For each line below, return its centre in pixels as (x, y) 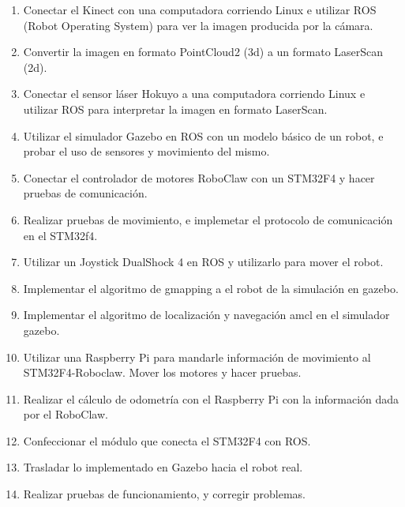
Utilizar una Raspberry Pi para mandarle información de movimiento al (197, 357)
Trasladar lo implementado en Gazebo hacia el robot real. (163, 467)
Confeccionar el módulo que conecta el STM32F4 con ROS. (167, 440)
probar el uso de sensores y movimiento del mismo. (146, 151)
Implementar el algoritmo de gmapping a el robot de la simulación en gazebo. (211, 288)
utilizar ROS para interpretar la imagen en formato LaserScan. (175, 109)
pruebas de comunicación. (85, 193)
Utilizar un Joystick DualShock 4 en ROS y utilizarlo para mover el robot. (203, 262)
